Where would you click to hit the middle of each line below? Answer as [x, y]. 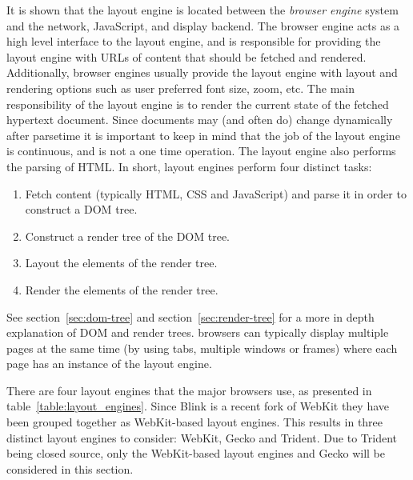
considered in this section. [70, 468]
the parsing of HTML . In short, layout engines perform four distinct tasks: [189, 166]
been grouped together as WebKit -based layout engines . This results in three [195, 422]
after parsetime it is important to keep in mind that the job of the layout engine [203, 135]
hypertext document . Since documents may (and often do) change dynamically [200, 120]
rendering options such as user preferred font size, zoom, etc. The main [180, 88]
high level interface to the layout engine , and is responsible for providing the [194, 41]
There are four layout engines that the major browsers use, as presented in [189, 390]
